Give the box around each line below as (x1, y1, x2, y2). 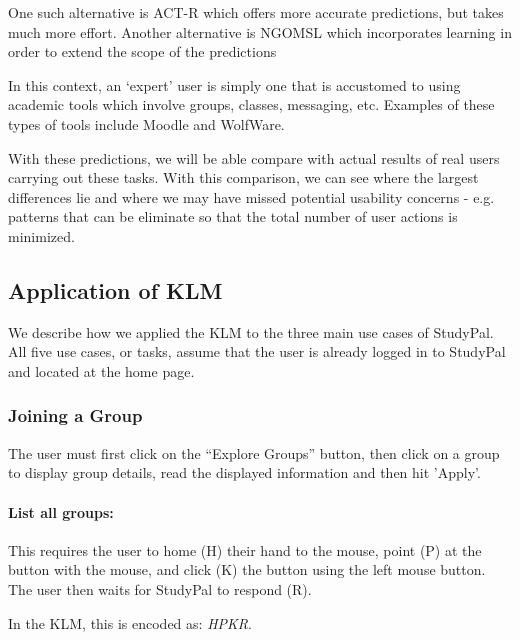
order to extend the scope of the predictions (8, 41, 277, 62)
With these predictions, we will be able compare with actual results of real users (8, 147, 500, 168)
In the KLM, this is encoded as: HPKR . (8, 612, 252, 633)
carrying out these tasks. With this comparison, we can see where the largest (8, 167, 479, 188)
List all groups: (8, 501, 114, 522)
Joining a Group (8, 403, 143, 428)
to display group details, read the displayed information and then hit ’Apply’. (8, 462, 481, 483)
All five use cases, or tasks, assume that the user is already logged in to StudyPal (8, 341, 506, 362)
